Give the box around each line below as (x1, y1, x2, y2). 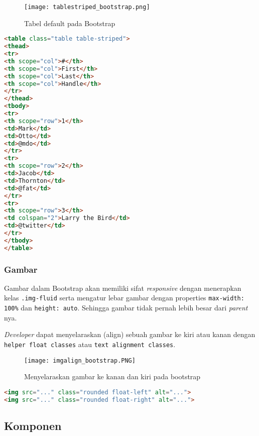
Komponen (4, 417, 62, 433)
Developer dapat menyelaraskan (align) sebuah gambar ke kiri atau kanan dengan (4, 329, 255, 340)
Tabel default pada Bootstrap (24, 18, 115, 28)
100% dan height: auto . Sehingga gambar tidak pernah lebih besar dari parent (4, 302, 248, 313)
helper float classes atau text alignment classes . (4, 339, 176, 349)
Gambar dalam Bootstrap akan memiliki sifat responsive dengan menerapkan (4, 282, 241, 293)
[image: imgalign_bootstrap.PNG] (24, 357, 136, 364)
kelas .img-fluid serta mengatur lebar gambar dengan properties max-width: (4, 292, 244, 303)
